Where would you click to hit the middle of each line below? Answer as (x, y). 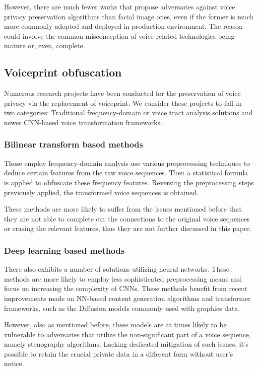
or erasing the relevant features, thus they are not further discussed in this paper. (128, 228)
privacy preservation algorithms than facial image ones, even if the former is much (129, 16)
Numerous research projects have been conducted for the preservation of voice (122, 93)
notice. (14, 363)
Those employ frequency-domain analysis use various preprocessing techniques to (127, 163)
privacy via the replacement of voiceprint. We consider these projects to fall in (123, 103)
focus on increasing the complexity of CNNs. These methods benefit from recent (126, 288)
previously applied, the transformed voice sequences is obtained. (101, 192)
